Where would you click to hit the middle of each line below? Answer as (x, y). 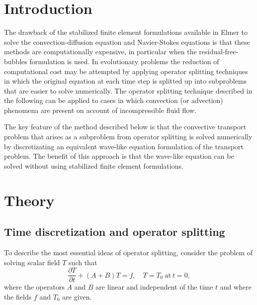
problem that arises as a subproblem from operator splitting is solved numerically (128, 137)
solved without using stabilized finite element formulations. (94, 165)
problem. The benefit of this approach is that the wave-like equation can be (119, 156)
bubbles (16, 61)
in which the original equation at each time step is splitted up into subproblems (126, 81)
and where (236, 287)
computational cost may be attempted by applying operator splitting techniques (126, 71)
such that (83, 262)
